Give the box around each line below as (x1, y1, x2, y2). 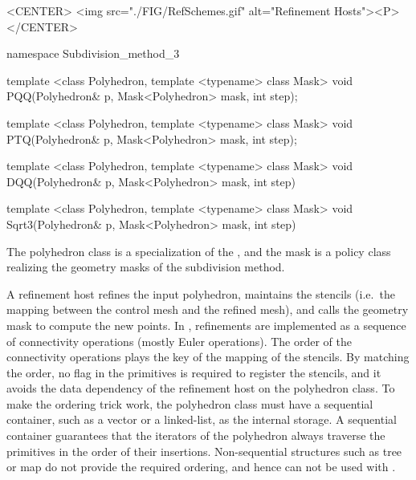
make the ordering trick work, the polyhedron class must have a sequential (6, 395, 373, 412)
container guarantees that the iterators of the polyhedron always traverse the (6, 427, 385, 444)
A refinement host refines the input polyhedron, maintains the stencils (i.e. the (6, 285, 395, 302)
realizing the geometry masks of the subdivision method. (6, 258, 285, 275)
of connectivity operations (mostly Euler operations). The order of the (6, 332, 352, 349)
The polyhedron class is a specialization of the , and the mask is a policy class (6, 242, 391, 259)
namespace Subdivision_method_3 (6, 45, 180, 62)
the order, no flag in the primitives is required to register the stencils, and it (6, 364, 381, 380)
